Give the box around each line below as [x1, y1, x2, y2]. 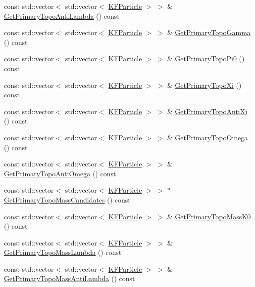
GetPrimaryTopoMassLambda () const [4, 247, 122, 257]
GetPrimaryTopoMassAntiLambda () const [4, 273, 135, 284]
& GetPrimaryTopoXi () [167, 80, 242, 90]
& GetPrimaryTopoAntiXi [167, 106, 248, 116]
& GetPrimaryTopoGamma [167, 27, 251, 38]
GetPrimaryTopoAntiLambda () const [4, 10, 120, 21]
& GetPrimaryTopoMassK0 [167, 211, 251, 221]
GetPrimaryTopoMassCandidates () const [4, 194, 131, 205]
